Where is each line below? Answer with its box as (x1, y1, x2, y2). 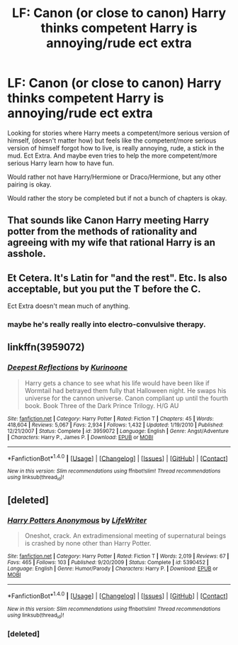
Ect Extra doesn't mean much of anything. (7, 302, 130, 310)
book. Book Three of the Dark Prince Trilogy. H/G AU (24, 401, 179, 409)
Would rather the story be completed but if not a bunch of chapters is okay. (7, 194, 227, 202)
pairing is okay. (7, 180, 52, 189)
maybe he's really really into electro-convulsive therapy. (7, 319, 207, 329)
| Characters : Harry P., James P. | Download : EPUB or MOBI (7, 434, 154, 441)
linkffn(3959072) (7, 341, 85, 353)
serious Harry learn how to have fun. (7, 158, 115, 167)
